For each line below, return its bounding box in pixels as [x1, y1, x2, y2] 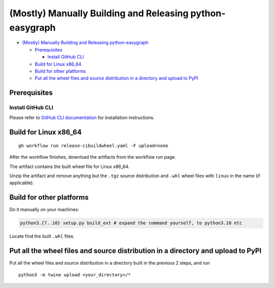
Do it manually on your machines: [9, 207, 80, 213]
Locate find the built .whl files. [9, 233, 75, 239]
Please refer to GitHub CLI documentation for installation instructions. [9, 114, 155, 121]
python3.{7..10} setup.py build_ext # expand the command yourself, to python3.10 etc [20, 220, 243, 226]
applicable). [9, 180, 34, 186]
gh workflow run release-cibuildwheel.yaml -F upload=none [18, 142, 168, 149]
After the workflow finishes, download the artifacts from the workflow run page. [9, 154, 176, 160]
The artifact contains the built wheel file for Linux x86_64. [9, 163, 130, 169]
